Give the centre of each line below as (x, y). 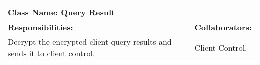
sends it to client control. (52, 53)
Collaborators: (223, 27)
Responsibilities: (41, 27)
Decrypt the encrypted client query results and (90, 41)
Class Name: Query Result (62, 12)
